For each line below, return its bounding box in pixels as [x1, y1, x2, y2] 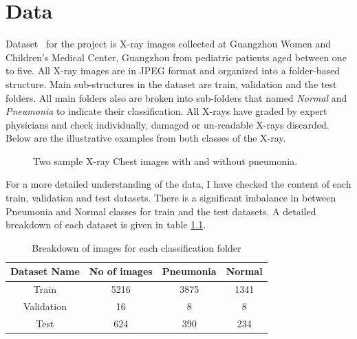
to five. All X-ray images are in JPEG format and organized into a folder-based [6, 63, 340, 78]
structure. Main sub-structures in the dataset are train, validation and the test [6, 76, 337, 91]
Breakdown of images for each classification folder [32, 240, 241, 254]
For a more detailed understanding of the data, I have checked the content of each [6, 177, 351, 191]
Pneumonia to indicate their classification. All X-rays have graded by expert [6, 104, 327, 118]
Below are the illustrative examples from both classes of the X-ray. [6, 131, 286, 145]
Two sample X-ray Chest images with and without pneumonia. [33, 153, 298, 168]
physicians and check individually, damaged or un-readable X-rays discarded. [6, 117, 329, 131]
